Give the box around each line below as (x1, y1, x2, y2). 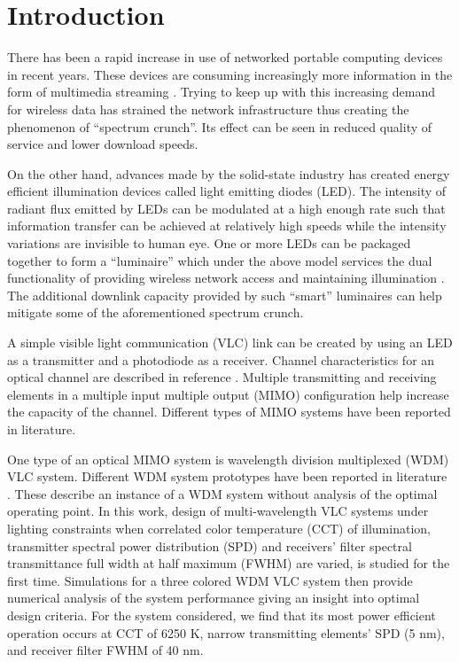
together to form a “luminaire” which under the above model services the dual (7, 251, 432, 269)
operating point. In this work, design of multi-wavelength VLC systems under (7, 502, 429, 520)
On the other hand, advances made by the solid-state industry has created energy (7, 164, 450, 183)
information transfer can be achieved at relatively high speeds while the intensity (7, 216, 447, 235)
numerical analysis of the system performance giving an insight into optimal (7, 588, 420, 607)
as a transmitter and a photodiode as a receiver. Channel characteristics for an (7, 350, 435, 369)
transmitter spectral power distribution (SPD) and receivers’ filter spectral (7, 536, 412, 555)
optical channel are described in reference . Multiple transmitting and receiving (7, 368, 437, 386)
